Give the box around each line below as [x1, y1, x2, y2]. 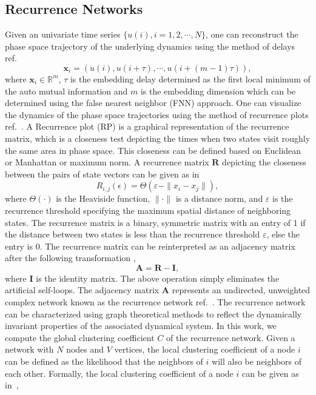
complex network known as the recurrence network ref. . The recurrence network [5, 296, 306, 308]
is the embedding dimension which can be [140, 84, 296, 97]
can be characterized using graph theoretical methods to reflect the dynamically [5, 307, 302, 320]
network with [5, 343, 54, 356]
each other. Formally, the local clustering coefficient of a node [5, 367, 234, 379]
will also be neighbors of [212, 355, 302, 368]
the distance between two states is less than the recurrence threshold [5, 228, 260, 241]
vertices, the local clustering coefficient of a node [114, 343, 295, 356]
